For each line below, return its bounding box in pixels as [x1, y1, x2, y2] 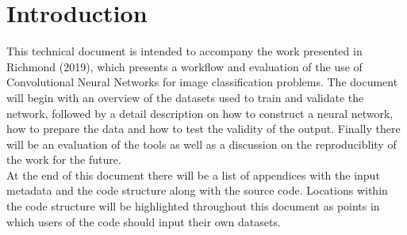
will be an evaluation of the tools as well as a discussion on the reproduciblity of [6, 135, 397, 152]
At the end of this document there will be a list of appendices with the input [6, 166, 380, 183]
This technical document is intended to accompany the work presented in [6, 43, 363, 59]
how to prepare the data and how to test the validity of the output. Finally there [6, 120, 401, 137]
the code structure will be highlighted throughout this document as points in [6, 198, 380, 214]
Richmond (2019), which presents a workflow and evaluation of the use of [6, 58, 363, 74]
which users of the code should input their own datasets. [6, 213, 281, 229]
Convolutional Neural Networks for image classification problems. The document [6, 74, 398, 90]
